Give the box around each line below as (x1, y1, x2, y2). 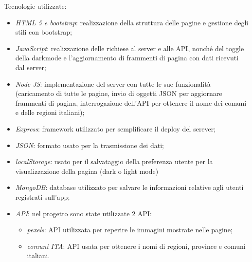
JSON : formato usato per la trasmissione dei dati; (15, 140, 164, 150)
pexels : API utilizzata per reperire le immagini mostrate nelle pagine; (27, 225, 233, 235)
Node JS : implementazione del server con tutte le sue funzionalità (15, 78, 211, 89)
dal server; (15, 62, 46, 72)
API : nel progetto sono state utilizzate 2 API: (15, 208, 152, 218)
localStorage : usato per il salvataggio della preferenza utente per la (15, 156, 213, 167)
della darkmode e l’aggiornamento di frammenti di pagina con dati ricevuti (15, 53, 239, 63)
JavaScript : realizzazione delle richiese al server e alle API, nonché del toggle (15, 43, 244, 53)
